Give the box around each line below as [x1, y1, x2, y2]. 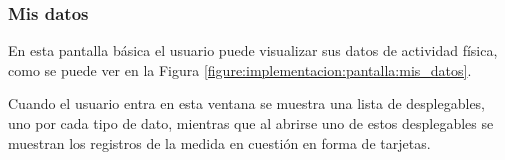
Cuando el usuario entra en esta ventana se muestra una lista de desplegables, [8, 93, 486, 114]
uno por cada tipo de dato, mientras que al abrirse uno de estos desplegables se [8, 113, 494, 133]
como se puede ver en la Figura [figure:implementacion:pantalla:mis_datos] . [8, 59, 472, 80]
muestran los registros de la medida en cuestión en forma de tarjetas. [8, 132, 431, 153]
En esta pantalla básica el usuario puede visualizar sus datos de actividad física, [8, 40, 498, 61]
